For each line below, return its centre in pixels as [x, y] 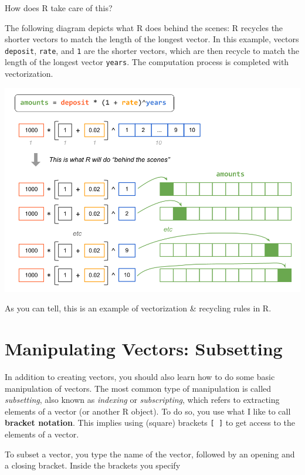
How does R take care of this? [59, 8]
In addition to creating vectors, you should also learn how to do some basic [140, 377]
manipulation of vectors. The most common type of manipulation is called [138, 388]
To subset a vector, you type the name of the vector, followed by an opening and [150, 454]
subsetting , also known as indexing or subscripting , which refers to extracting [142, 400]
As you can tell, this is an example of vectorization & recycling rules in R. [138, 308]
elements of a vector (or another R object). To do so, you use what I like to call [148, 411]
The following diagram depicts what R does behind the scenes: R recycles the [144, 27]
